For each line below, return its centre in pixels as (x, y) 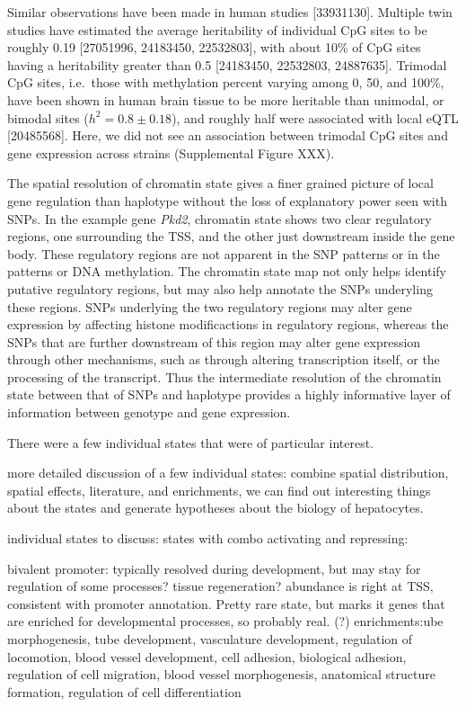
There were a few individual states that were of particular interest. (191, 442)
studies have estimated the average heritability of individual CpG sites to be (217, 29)
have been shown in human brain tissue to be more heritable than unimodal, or (226, 99)
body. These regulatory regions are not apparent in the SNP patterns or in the (224, 253)
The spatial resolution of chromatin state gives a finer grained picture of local (220, 183)
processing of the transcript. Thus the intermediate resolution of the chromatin (224, 376)
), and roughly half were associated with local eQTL (315, 117)
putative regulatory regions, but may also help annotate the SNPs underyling (220, 288)
